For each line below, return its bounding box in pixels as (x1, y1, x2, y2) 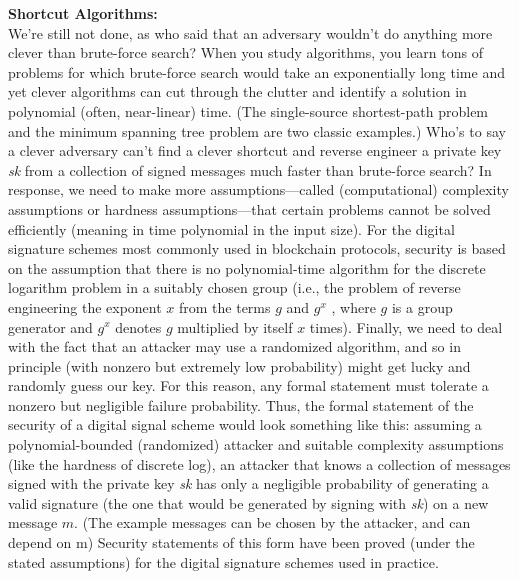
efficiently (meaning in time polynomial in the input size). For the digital (8, 218, 455, 239)
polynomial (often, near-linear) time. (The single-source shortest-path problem (8, 100, 489, 121)
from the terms (179, 296, 271, 317)
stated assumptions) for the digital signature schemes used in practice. (8, 551, 439, 572)
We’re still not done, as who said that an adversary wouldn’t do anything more (8, 22, 493, 43)
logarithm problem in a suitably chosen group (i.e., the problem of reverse (8, 277, 461, 298)
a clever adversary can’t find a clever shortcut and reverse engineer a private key (8, 140, 502, 161)
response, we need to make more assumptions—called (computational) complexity (8, 179, 509, 200)
